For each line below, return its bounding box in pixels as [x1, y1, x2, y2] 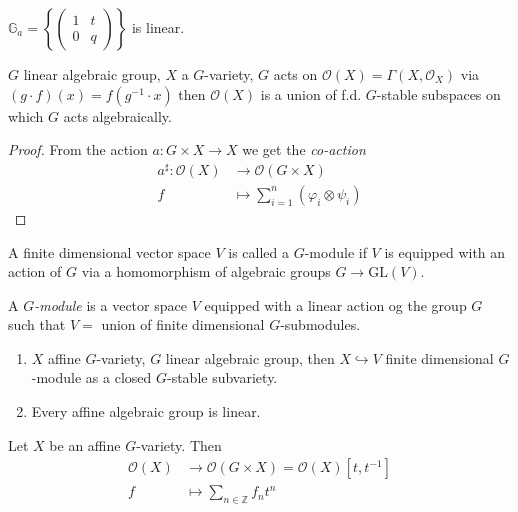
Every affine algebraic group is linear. [31, 401, 261, 422]
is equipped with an [384, 241, 506, 262]
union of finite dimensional [101, 314, 265, 335]
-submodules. [280, 314, 361, 335]
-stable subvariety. [167, 367, 278, 388]
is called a [228, 241, 290, 262]
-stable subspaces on [376, 83, 501, 104]
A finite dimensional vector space [8, 241, 211, 262]
